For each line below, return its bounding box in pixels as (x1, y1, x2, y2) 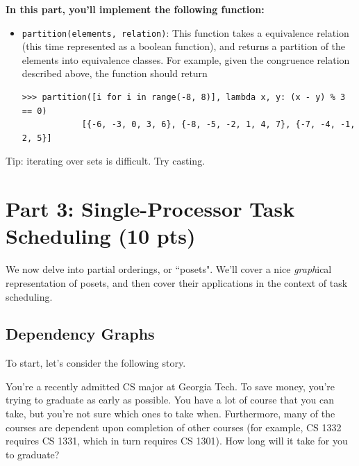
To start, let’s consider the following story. (6, 356, 186, 370)
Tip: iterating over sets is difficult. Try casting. (6, 153, 206, 168)
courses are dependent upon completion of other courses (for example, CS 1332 (6, 419, 342, 434)
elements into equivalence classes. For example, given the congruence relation (22, 52, 350, 67)
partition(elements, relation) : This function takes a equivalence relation (22, 25, 349, 40)
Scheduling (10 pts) (6, 222, 196, 250)
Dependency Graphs (6, 323, 155, 344)
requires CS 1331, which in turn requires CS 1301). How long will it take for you (6, 433, 348, 448)
